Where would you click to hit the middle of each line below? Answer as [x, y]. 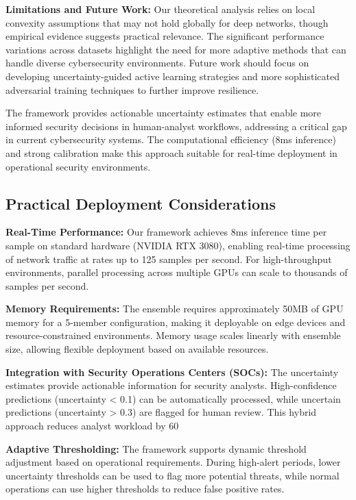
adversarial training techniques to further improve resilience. [132, 89]
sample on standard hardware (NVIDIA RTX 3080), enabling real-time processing [178, 245]
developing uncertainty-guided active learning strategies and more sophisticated [173, 76]
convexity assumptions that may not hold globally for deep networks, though [167, 22]
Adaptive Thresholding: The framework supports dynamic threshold [156, 448]
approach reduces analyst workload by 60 [92, 426]
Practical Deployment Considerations [141, 203]
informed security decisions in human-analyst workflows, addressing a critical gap [176, 126]
